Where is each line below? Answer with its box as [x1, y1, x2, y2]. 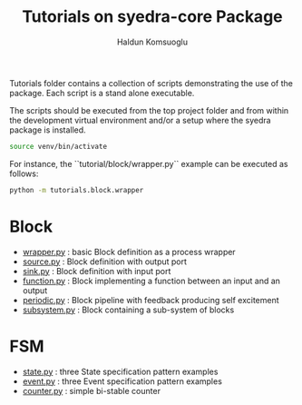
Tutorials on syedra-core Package [22, 6, 283, 27]
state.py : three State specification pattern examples [22, 366, 219, 377]
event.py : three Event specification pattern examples [22, 375, 222, 387]
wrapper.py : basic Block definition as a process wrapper [22, 246, 236, 257]
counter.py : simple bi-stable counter [22, 385, 161, 396]
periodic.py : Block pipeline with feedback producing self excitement [22, 294, 279, 305]
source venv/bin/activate [9, 142, 107, 151]
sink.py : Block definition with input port [22, 265, 171, 276]
